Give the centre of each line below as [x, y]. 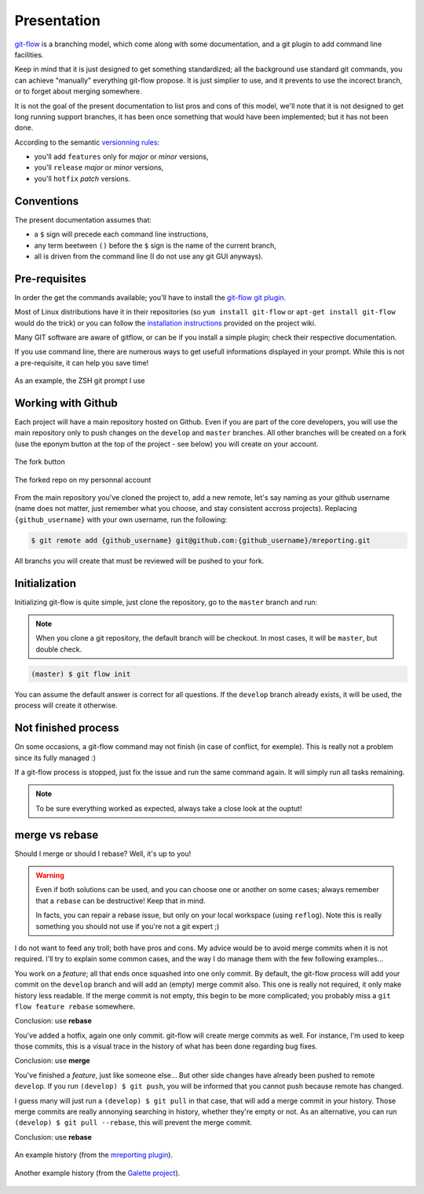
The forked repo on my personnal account [83, 479]
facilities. [29, 54]
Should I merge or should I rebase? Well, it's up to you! [103, 854]
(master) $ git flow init [81, 674]
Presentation [58, 20]
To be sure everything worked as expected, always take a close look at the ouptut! [169, 808]
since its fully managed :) [55, 758]
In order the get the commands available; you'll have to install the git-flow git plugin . [150, 297]
